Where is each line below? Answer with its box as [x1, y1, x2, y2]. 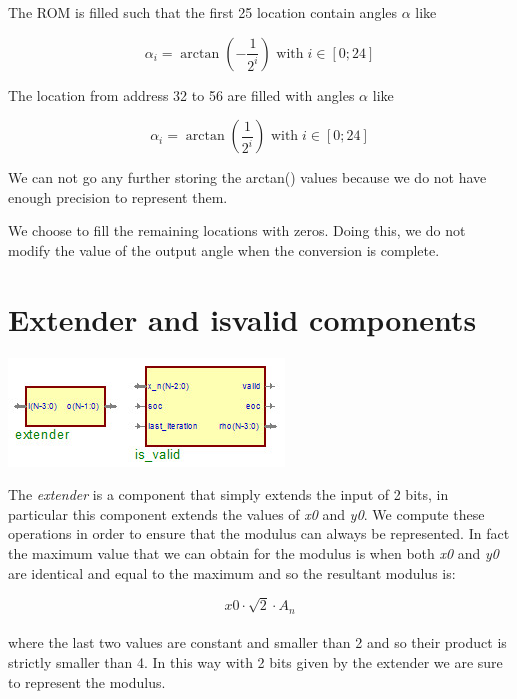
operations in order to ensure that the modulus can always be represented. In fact [8, 523, 510, 544]
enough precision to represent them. [8, 186, 228, 207]
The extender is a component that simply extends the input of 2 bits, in [8, 484, 449, 505]
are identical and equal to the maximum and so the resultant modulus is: [8, 562, 456, 583]
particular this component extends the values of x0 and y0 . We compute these [8, 503, 485, 524]
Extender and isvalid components [8, 298, 477, 339]
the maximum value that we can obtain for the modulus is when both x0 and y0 [8, 543, 499, 564]
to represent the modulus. [8, 671, 166, 692]
